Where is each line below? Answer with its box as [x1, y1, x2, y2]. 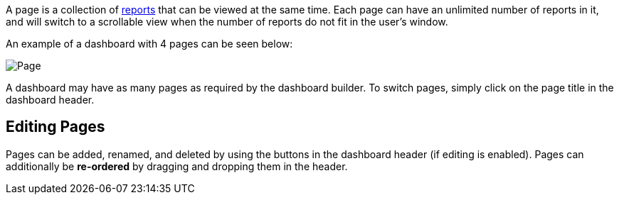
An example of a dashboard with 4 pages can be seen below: [6, 38, 293, 50]
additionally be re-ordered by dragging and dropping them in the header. [6, 160, 348, 172]
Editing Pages [6, 118, 105, 136]
